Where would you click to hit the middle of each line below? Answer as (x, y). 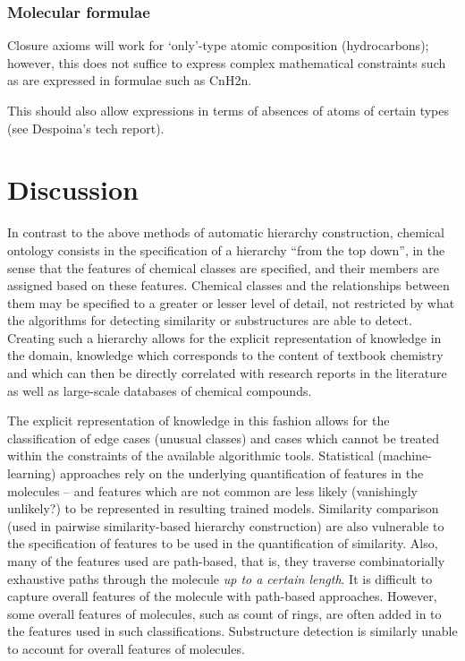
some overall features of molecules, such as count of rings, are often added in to (224, 613)
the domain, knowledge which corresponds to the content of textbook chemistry (225, 355)
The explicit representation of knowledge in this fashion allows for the (199, 421)
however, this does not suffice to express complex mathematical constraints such (227, 62)
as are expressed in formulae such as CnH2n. (130, 80)
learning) (32, 473)
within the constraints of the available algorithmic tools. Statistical (190, 455)
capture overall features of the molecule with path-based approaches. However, (222, 596)
